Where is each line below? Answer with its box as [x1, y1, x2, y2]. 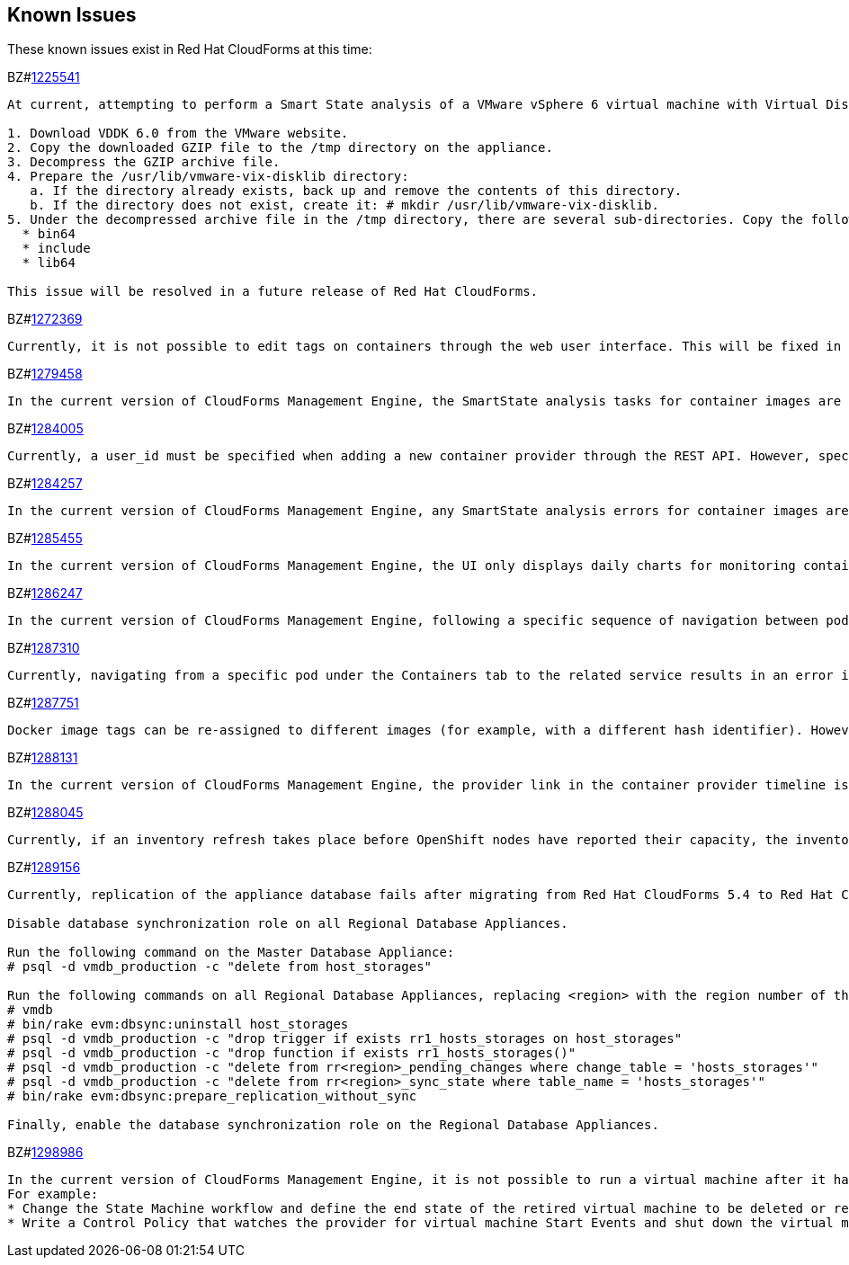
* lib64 [22, 255, 76, 271]
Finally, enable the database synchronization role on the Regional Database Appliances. [7, 1118, 659, 1133]
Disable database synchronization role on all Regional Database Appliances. [7, 916, 568, 931]
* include [22, 241, 91, 256]
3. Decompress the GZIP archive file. [7, 155, 281, 170]
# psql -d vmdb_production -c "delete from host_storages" [7, 959, 433, 975]
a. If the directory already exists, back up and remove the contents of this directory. [30, 183, 683, 199]
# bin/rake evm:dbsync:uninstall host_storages [7, 1017, 349, 1032]
